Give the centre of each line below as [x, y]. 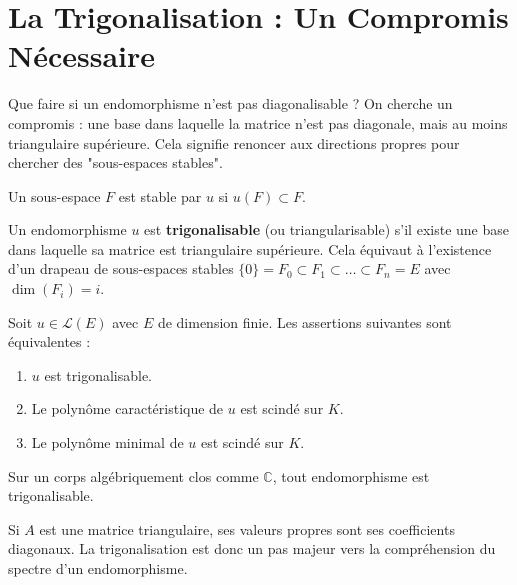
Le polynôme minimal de [107, 442]
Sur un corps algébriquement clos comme [133, 475]
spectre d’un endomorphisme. [98, 568]
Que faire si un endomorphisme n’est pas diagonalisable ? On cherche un [230, 103]
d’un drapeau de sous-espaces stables [121, 268]
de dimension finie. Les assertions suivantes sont [304, 321]
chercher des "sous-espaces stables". [115, 162]
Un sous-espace [54, 195]
